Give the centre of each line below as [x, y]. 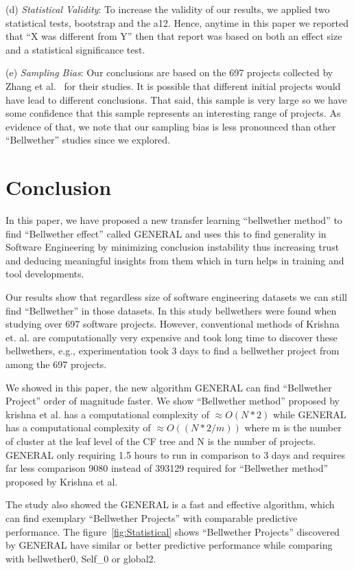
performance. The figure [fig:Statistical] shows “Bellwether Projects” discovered [173, 531]
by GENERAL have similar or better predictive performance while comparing [169, 545]
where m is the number [293, 427]
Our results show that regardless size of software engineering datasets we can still [176, 297]
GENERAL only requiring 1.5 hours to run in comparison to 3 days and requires [176, 454]
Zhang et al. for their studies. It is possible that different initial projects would [173, 85]
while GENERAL [309, 414]
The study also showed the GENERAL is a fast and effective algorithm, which [170, 504]
